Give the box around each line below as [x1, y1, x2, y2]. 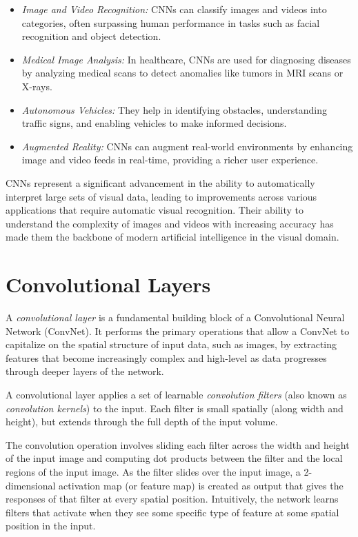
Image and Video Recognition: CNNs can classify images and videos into [21, 2, 327, 16]
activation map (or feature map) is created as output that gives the [59, 478, 344, 492]
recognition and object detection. [21, 29, 161, 43]
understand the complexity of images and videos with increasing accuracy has [6, 216, 334, 230]
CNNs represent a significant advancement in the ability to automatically [6, 175, 315, 190]
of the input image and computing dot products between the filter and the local [6, 451, 343, 465]
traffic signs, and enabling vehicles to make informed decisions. [21, 116, 287, 130]
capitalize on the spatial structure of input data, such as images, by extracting [6, 337, 337, 352]
